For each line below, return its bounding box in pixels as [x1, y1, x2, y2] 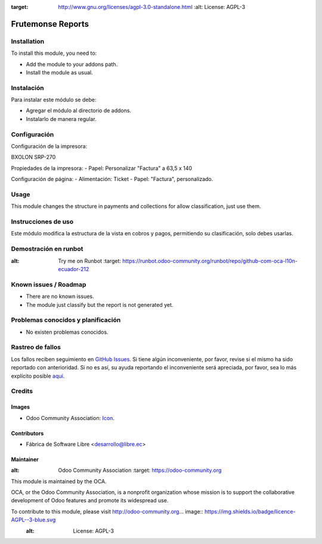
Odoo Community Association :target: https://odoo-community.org [58, 467, 222, 474]
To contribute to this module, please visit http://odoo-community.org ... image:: [11, 508, 203, 515]
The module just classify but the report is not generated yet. [26, 301, 174, 308]
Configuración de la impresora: [11, 143, 88, 150]
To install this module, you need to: [11, 49, 97, 57]
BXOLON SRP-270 [11, 154, 56, 161]
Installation [11, 37, 45, 45]
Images [11, 403, 30, 411]
